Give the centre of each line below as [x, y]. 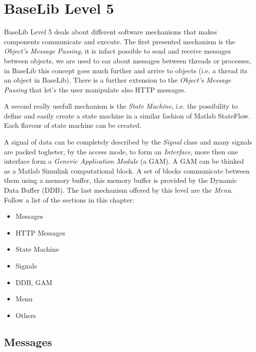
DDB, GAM [34, 282]
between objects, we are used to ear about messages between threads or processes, [128, 60]
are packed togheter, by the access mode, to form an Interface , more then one [121, 151]
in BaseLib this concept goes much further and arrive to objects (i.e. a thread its [126, 70]
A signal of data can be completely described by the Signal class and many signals [128, 142]
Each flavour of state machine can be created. [73, 125]
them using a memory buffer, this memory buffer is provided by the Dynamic [121, 180]
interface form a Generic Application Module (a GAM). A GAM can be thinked [124, 161]
